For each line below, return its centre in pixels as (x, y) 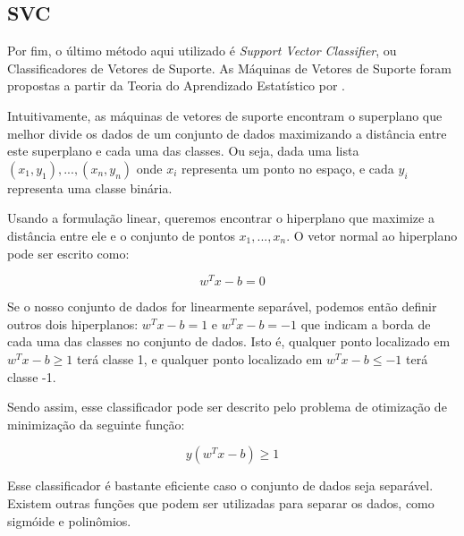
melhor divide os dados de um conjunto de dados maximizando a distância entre (227, 133)
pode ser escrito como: (68, 253)
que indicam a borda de (366, 323)
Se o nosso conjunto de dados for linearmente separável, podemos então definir (222, 306)
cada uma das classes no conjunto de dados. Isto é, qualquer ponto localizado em (229, 341)
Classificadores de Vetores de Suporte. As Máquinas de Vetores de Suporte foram (229, 68)
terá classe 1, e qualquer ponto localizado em (200, 359)
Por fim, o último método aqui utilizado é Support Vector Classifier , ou (202, 51)
